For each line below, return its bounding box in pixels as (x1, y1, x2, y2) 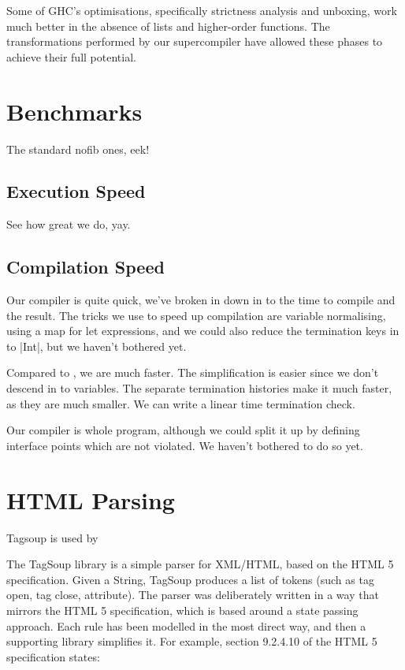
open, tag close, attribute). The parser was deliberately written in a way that (6, 586, 379, 603)
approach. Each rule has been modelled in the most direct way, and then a (6, 617, 366, 634)
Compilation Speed (6, 255, 165, 279)
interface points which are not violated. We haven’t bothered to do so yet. (6, 437, 363, 453)
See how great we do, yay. (6, 216, 131, 233)
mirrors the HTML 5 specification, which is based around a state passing (6, 601, 359, 618)
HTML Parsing (6, 483, 175, 516)
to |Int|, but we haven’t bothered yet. (6, 337, 187, 354)
